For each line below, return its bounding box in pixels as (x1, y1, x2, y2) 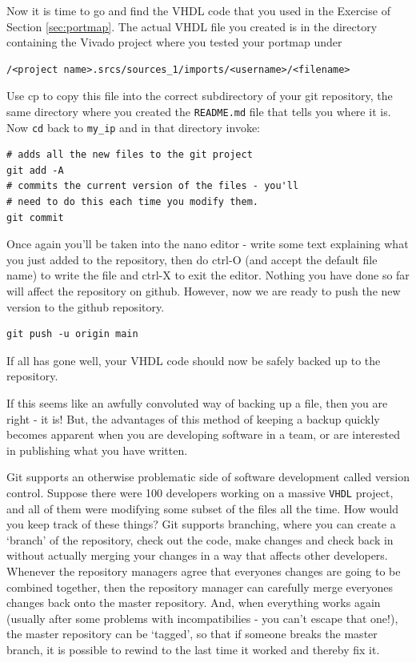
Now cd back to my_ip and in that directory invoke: (6, 119, 260, 135)
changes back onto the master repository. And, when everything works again (6, 594, 381, 611)
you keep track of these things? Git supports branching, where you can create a (6, 516, 396, 532)
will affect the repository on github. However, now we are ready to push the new (6, 283, 401, 299)
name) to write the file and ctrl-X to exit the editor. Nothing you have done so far (6, 267, 410, 283)
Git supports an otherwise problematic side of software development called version (6, 468, 410, 485)
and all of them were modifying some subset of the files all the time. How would (6, 500, 398, 516)
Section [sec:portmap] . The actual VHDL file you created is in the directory (6, 18, 378, 34)
